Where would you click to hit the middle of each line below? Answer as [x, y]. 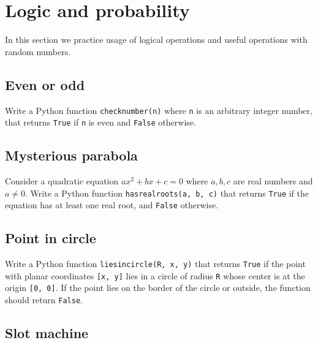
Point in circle [51, 238]
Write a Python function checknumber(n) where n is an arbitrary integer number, [159, 110]
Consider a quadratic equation [62, 181]
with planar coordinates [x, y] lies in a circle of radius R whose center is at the [155, 275]
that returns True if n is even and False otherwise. [100, 122]
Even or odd [45, 84]
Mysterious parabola [71, 155]
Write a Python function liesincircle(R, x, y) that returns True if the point [155, 264]
